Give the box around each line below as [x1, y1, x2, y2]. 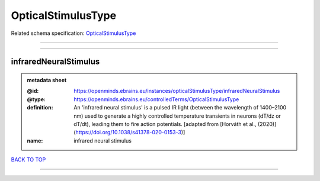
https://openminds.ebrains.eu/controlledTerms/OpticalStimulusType [73, 95, 239, 103]
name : [27, 137, 43, 144]
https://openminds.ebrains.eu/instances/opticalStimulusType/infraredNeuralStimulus [73, 88, 280, 95]
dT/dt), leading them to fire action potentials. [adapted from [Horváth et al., [73, 120, 257, 127]
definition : [27, 104, 53, 111]
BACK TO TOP [11, 156, 46, 163]
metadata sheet [27, 76, 67, 83]
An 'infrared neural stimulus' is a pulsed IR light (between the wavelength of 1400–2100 [73, 104, 287, 111]
